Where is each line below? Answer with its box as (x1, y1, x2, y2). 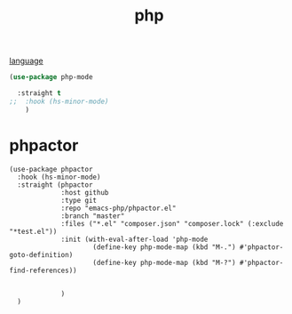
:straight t (17, 89, 62, 98)
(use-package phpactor (9, 165, 93, 173)
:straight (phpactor (17, 180, 93, 189)
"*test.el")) (9, 227, 58, 236)
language (9, 55, 43, 67)
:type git (60, 196, 98, 205)
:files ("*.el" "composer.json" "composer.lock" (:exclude (60, 219, 284, 228)
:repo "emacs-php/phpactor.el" (60, 204, 177, 213)
